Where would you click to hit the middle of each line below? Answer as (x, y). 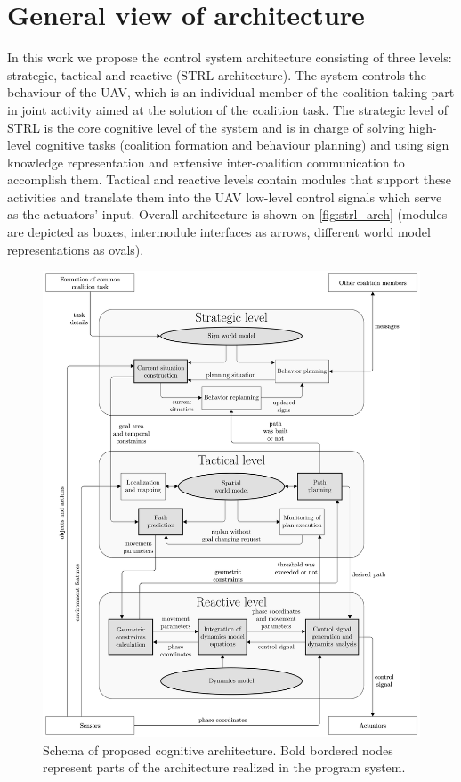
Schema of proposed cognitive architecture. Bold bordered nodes (218, 749)
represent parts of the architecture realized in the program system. (224, 767)
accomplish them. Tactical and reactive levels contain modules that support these (229, 179)
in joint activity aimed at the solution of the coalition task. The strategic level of (227, 109)
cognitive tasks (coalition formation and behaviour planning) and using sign (242, 145)
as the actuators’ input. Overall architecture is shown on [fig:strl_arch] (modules (227, 214)
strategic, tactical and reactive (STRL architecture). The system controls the (217, 74)
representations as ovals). (76, 249)
